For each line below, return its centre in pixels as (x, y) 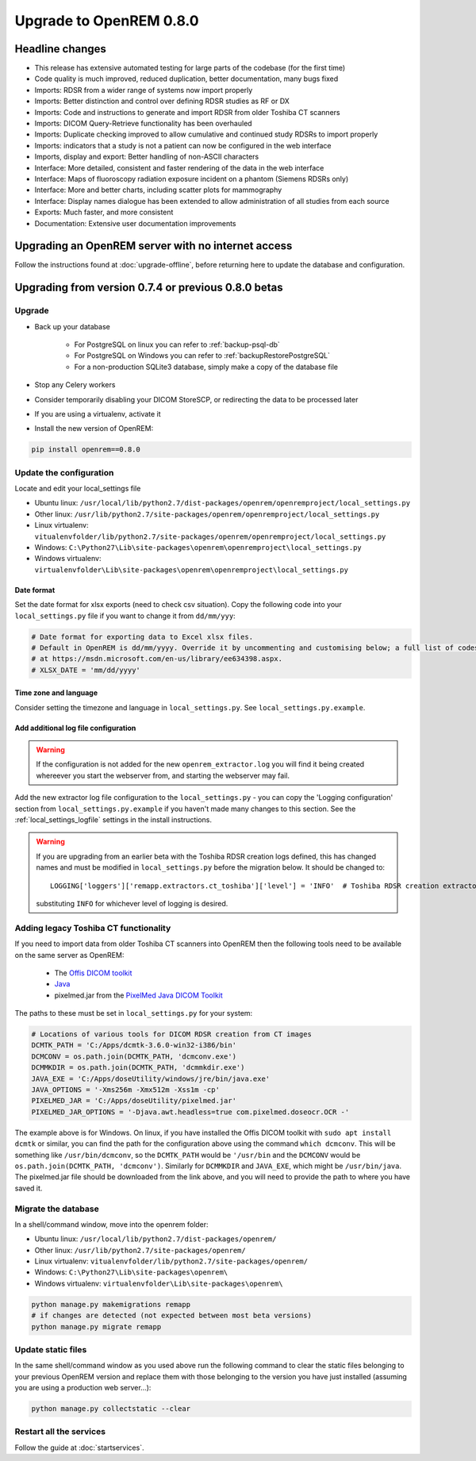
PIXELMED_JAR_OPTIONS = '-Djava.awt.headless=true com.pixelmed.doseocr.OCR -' (190, 1112)
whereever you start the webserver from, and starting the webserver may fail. (163, 775)
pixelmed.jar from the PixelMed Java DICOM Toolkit (139, 995)
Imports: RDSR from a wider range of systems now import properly (144, 90)
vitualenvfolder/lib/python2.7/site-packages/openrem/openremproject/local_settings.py (210, 536)
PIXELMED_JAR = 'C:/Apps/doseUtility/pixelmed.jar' (134, 1101)
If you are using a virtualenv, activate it (98, 413)
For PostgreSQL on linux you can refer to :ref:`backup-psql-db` (177, 344)
